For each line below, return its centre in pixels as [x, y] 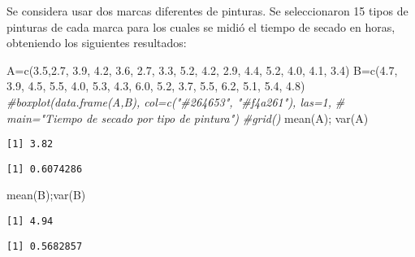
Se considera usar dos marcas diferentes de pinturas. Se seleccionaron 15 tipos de [207, 11]
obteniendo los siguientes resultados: [97, 43]
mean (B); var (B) [46, 195]
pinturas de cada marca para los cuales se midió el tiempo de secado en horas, [201, 26]
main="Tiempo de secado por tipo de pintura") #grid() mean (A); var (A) [188, 118]
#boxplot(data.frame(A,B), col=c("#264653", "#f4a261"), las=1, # [176, 101]
